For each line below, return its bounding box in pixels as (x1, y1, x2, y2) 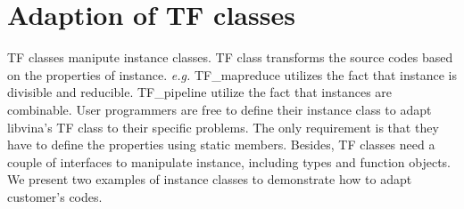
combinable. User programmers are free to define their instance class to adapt (7, 100, 432, 118)
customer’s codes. (7, 187, 103, 205)
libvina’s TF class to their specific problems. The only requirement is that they (7, 117, 439, 136)
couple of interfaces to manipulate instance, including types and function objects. (7, 152, 451, 171)
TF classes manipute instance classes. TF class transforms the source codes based (7, 48, 453, 67)
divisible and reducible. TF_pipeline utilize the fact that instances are (7, 83, 393, 101)
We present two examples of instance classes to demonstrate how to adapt (7, 170, 412, 189)
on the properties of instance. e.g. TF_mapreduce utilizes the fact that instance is (7, 65, 457, 84)
